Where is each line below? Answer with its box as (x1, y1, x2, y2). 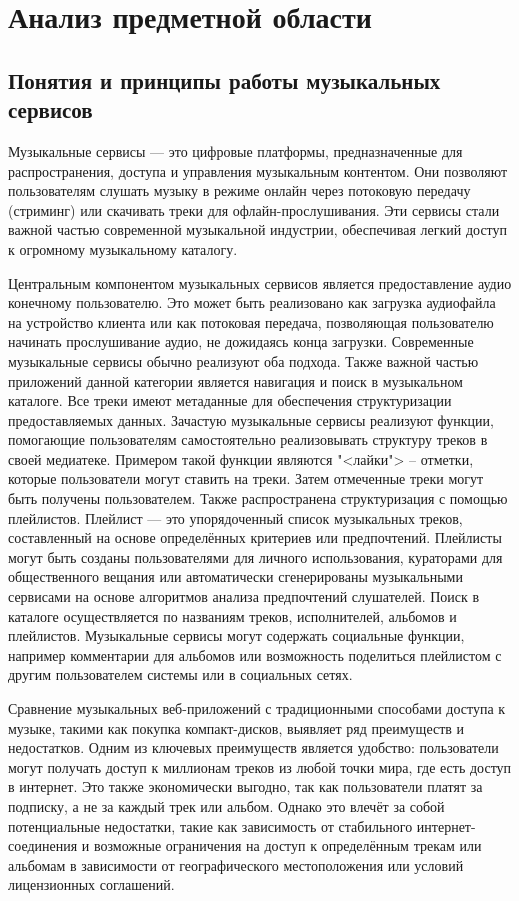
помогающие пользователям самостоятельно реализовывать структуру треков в (8, 429, 488, 450)
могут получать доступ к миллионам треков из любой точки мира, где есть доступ (8, 756, 512, 777)
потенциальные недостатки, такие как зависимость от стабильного (8, 815, 413, 836)
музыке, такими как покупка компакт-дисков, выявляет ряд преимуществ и (8, 717, 465, 738)
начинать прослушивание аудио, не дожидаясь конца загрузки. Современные (8, 331, 474, 352)
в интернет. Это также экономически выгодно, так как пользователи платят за (8, 776, 483, 797)
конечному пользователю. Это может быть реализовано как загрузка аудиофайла (8, 292, 496, 313)
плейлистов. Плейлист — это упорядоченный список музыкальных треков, (8, 507, 463, 528)
